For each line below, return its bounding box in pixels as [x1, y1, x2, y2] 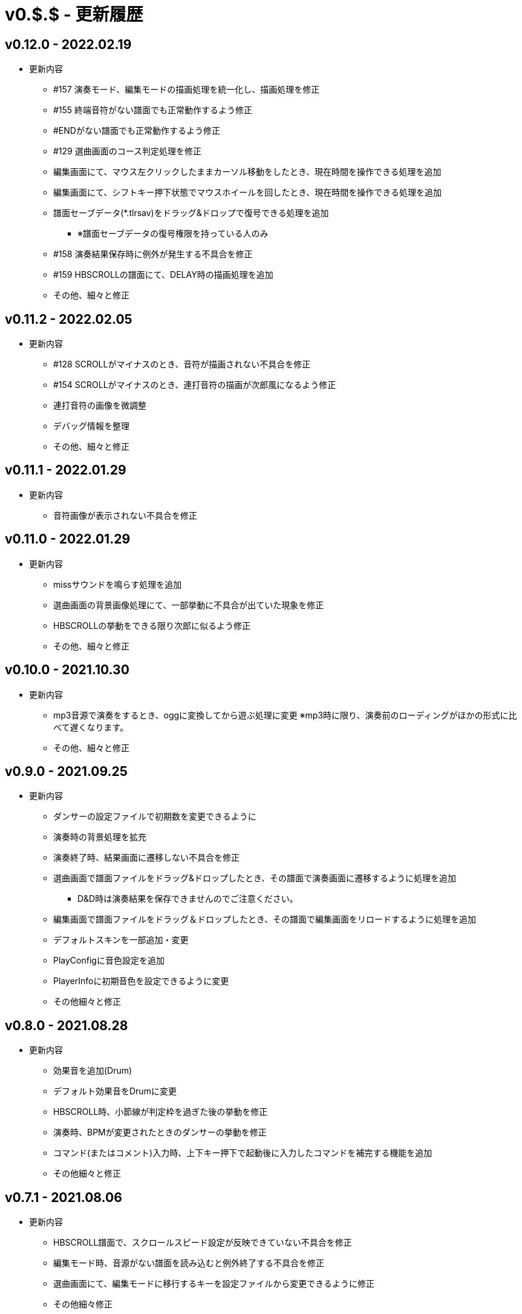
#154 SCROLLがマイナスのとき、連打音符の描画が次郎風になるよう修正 [53, 379, 336, 390]
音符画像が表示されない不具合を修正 [53, 510, 197, 521]
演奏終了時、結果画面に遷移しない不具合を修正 [53, 852, 240, 863]
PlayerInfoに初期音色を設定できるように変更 [53, 976, 229, 987]
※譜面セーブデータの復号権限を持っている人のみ [77, 228, 269, 239]
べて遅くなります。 [53, 721, 129, 732]
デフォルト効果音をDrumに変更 [53, 1086, 177, 1097]
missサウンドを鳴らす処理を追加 [53, 579, 182, 590]
